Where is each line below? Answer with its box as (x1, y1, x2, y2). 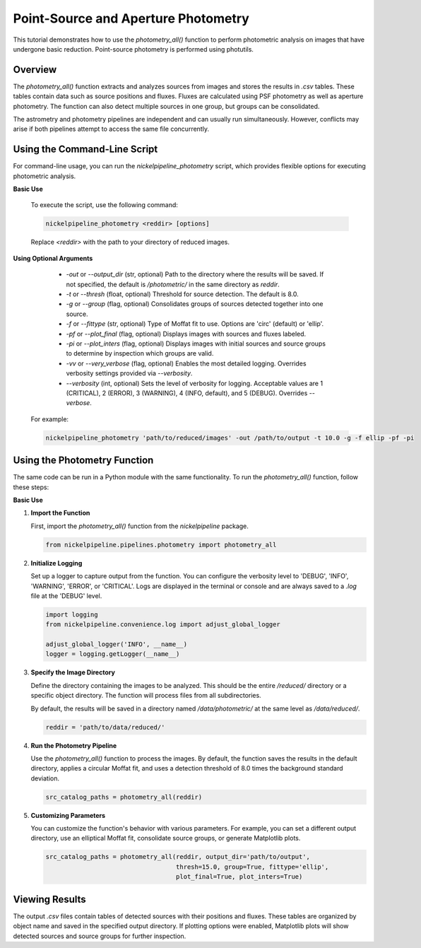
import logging (45, 610, 98, 619)
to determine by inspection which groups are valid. (66, 349, 214, 358)
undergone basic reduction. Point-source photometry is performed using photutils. (13, 45, 254, 53)
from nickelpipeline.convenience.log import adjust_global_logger (45, 621, 280, 628)
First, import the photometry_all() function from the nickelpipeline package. (30, 522, 249, 530)
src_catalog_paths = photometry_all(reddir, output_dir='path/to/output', (45, 853, 311, 861)
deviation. (30, 774, 60, 783)
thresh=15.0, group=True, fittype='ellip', (175, 862, 329, 871)
